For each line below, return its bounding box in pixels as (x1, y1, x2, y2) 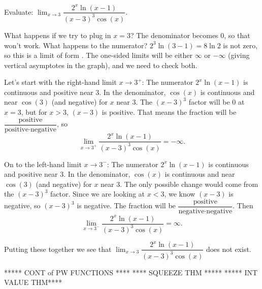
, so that (224, 29, 250, 40)
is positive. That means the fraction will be (102, 107, 237, 117)
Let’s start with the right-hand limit (4, 77, 117, 87)
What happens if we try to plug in (4, 29, 111, 40)
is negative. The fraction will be (77, 200, 176, 211)
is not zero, (223, 40, 258, 50)
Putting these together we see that (4, 243, 112, 254)
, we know (164, 188, 195, 199)
